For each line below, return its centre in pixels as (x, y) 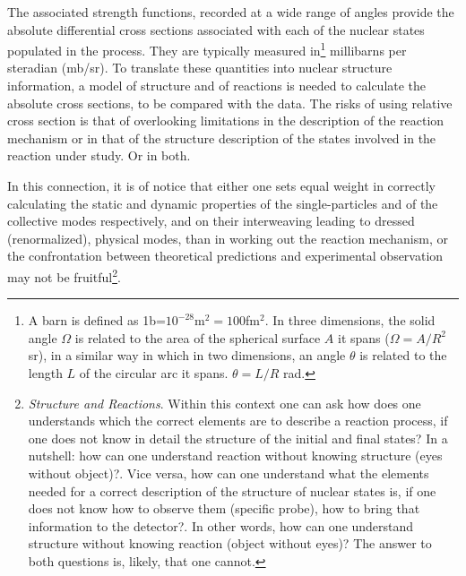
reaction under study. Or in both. (99, 155)
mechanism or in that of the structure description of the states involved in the (222, 138)
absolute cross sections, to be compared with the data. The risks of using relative (230, 103)
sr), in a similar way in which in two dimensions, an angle (187, 355)
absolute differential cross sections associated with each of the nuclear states (216, 29)
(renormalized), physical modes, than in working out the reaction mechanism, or (228, 238)
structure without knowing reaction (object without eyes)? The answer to (230, 543)
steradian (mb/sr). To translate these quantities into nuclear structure (200, 68)
